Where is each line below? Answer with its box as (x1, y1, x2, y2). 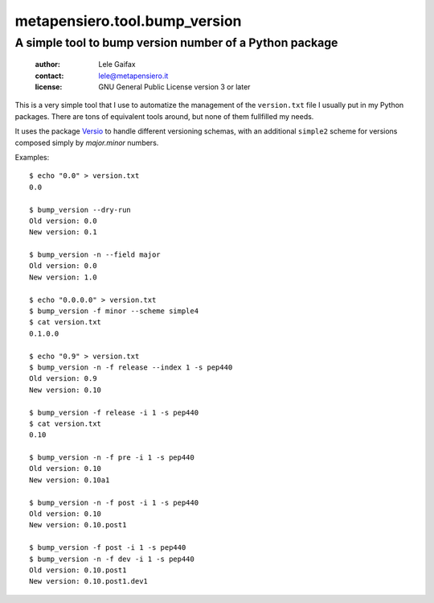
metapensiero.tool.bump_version (14, 12, 242, 30)
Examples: (14, 152, 50, 162)
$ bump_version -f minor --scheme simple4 (29, 307, 199, 316)
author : (35, 60, 60, 69)
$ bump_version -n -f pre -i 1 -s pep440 (29, 453, 194, 462)
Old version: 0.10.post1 (29, 566, 127, 575)
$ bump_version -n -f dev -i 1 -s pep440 (29, 554, 194, 564)
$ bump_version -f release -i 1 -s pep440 (29, 407, 199, 417)
